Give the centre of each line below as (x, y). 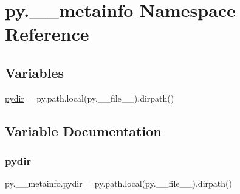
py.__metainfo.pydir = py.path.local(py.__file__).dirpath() (118, 183)
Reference (47, 34)
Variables (35, 72)
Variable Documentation (83, 130)
